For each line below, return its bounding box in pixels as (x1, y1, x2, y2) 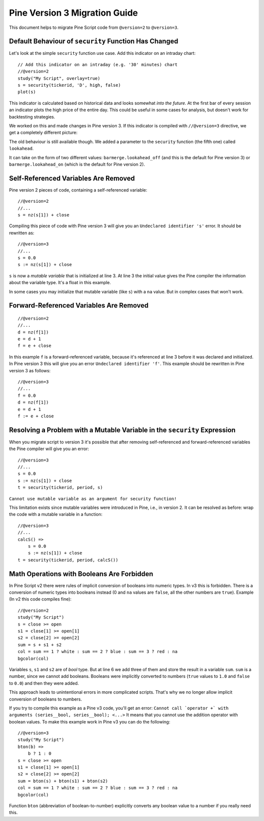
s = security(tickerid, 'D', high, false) (18, 82, 121, 88)
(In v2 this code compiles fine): (9, 596, 72, 602)
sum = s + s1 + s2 (18, 642, 62, 648)
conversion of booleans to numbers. (9, 696, 82, 702)
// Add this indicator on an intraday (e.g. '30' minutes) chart (18, 62, 178, 67)
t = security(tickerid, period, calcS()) (18, 557, 118, 563)
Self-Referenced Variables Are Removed (9, 174, 135, 182)
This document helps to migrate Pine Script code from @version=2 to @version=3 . (9, 24, 178, 30)
